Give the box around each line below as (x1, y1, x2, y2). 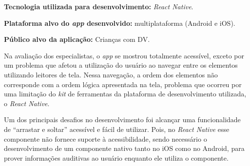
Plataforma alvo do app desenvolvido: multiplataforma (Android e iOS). (4, 18, 235, 28)
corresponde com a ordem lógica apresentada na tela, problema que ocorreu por (4, 79, 242, 89)
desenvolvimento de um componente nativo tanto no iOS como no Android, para (4, 143, 245, 153)
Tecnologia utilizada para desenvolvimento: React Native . (4, 1, 193, 11)
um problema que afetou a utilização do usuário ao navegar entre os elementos (4, 60, 238, 70)
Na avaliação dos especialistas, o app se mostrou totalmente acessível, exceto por (4, 50, 245, 60)
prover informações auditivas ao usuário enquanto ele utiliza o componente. (4, 152, 229, 163)
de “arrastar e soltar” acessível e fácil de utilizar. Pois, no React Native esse (4, 124, 230, 134)
